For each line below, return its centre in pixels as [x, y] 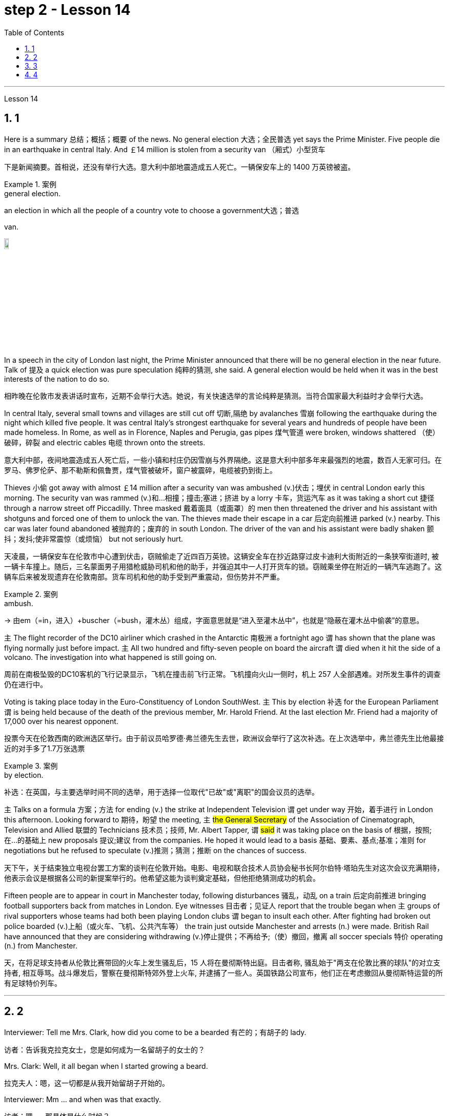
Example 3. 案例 [31, 766]
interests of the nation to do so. [57, 379]
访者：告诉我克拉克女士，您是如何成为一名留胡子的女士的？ [105, 1049]
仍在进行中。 [26, 684]
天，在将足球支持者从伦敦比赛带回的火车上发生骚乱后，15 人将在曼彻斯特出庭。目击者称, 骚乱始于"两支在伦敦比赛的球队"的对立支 [222, 962]
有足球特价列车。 [33, 983]
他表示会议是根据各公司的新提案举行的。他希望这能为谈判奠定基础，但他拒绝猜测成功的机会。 [162, 878]
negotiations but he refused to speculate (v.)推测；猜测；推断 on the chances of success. [155, 850]
